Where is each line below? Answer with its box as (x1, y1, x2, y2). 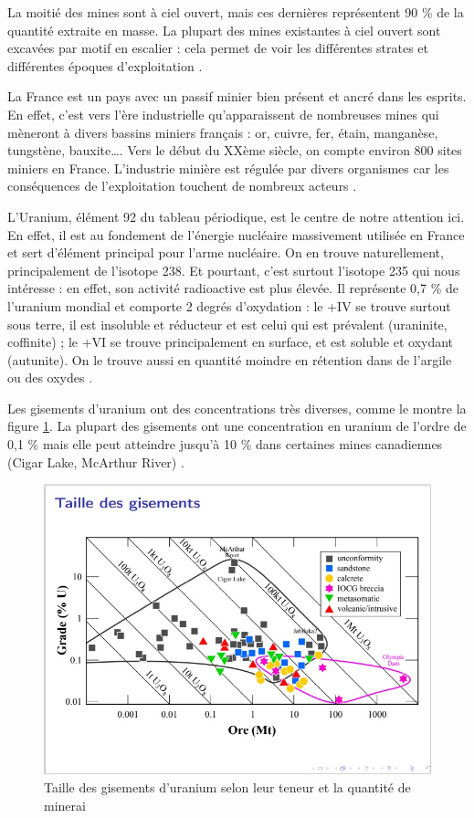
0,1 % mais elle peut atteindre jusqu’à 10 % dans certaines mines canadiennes (7, 435, 443, 454)
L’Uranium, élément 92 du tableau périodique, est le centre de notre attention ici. (7, 206, 465, 225)
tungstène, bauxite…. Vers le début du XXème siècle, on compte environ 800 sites (7, 141, 462, 160)
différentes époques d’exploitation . (7, 56, 203, 75)
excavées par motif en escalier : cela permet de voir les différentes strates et (7, 38, 429, 58)
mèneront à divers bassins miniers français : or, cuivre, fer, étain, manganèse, (7, 122, 438, 142)
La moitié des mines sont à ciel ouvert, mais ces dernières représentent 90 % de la (7, 3, 464, 21)
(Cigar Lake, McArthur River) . (7, 452, 184, 471)
